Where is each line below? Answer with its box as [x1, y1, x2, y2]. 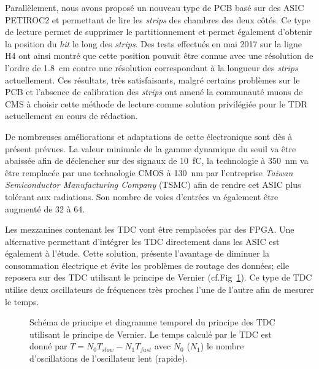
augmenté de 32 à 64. [5, 202, 85, 215]
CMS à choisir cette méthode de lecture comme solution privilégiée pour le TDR [5, 97, 307, 110]
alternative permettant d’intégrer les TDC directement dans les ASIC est [5, 235, 280, 247]
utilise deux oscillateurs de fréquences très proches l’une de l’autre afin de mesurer [5, 283, 314, 296]
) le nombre [200, 340, 244, 352]
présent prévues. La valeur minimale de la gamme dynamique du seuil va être [5, 142, 296, 155]
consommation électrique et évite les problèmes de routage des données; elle [5, 258, 290, 271]
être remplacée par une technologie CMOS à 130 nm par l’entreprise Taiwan [5, 166, 293, 179]
